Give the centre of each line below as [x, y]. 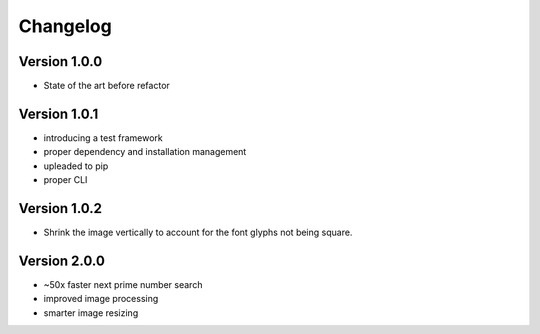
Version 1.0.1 [58, 113]
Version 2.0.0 [61, 260]
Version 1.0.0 [60, 61]
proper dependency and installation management [145, 152]
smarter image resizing [91, 312]
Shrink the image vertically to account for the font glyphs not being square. [198, 232]
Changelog [65, 26]
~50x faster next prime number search [123, 284]
